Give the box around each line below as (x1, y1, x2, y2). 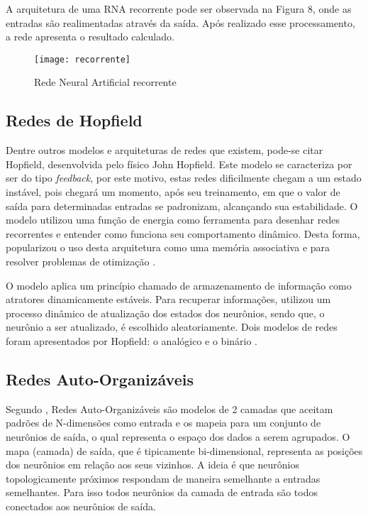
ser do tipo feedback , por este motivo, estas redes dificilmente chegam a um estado (6, 170, 362, 185)
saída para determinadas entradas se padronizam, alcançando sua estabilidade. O (6, 198, 358, 213)
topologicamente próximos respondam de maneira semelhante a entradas (6, 471, 320, 485)
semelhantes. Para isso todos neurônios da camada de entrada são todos (6, 485, 318, 500)
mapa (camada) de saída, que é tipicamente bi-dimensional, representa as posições (6, 443, 363, 458)
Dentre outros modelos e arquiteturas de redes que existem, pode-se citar (6, 143, 323, 158)
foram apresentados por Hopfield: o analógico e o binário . (6, 333, 258, 348)
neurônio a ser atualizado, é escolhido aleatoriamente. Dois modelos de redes (6, 319, 338, 334)
